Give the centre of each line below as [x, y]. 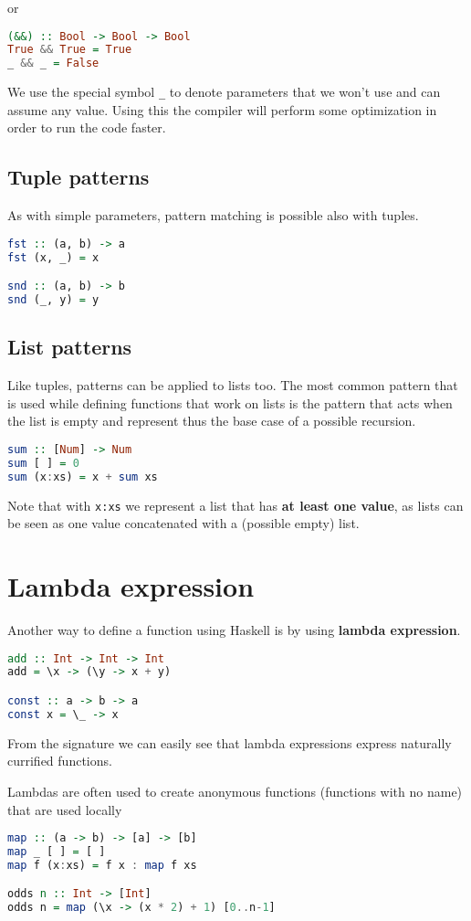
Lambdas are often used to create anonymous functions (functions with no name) [235, 791]
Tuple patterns [78, 177]
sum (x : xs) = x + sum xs [83, 476]
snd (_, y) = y [53, 300]
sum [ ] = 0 [43, 463]
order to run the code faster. [87, 127]
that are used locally [65, 809]
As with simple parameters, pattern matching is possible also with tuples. [213, 215]
